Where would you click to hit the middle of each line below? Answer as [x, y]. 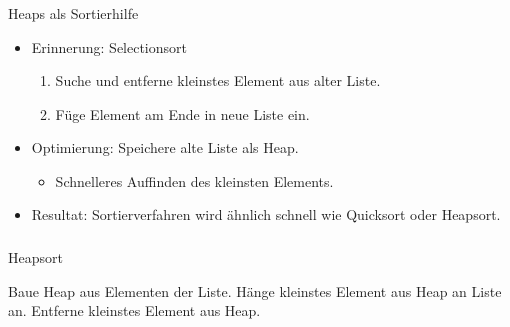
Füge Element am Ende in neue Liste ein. [182, 113]
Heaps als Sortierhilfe [73, 12]
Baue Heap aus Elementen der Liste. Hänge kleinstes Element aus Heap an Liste [255, 290]
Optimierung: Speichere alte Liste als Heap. [165, 147]
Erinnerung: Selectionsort [109, 46]
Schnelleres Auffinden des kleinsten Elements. [194, 180]
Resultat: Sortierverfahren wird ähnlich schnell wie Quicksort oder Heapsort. [266, 214]
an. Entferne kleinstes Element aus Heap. [134, 310]
